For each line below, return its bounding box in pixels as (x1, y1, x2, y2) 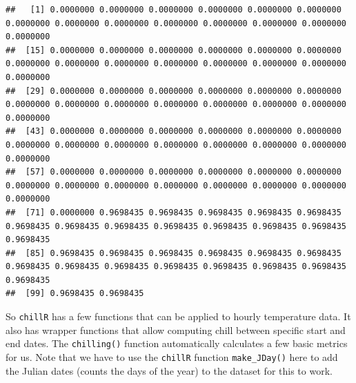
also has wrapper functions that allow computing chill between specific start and (6, 322, 346, 337)
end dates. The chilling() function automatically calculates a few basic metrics (6, 336, 348, 351)
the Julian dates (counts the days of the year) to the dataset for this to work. (6, 363, 333, 377)
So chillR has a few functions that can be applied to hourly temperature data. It (6, 309, 351, 324)
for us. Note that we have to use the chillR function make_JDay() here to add (6, 349, 338, 364)
